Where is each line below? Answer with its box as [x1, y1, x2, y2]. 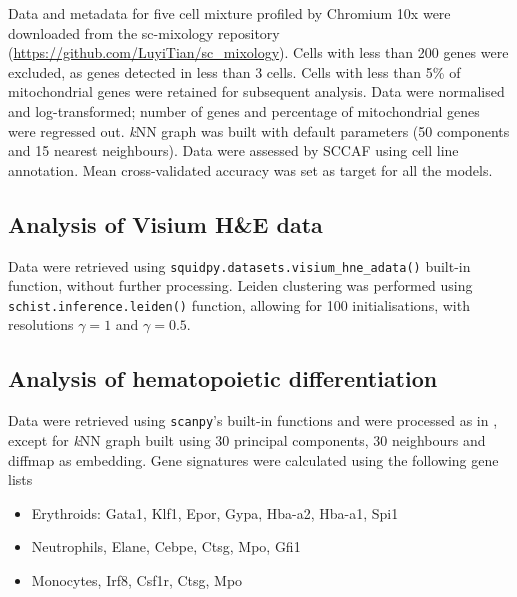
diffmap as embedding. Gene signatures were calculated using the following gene [8, 449, 499, 470]
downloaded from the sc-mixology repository [8, 22, 280, 43]
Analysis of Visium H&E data [8, 208, 323, 239]
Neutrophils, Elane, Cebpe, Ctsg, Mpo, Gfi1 [31, 536, 301, 557]
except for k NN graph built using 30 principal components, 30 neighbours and [8, 429, 486, 450]
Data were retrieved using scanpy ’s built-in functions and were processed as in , [8, 410, 498, 431]
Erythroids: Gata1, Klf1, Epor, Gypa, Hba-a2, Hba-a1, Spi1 [31, 502, 399, 523]
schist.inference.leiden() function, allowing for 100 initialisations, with [8, 294, 470, 315]
